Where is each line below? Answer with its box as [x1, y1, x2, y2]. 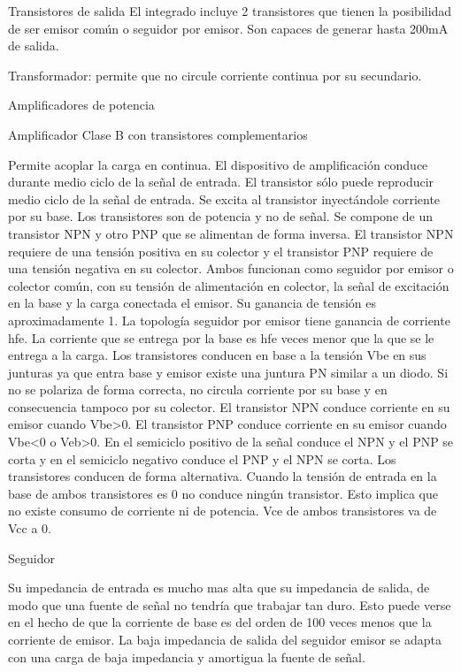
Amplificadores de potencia [8, 95, 155, 114]
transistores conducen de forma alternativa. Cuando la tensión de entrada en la [8, 467, 437, 485]
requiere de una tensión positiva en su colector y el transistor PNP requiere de [8, 241, 434, 260]
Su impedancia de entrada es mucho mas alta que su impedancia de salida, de [8, 578, 430, 597]
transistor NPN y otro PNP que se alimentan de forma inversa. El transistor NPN [8, 224, 454, 242]
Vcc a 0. [8, 519, 51, 538]
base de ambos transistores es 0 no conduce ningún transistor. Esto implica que [8, 484, 438, 502]
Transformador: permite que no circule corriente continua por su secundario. [8, 65, 422, 84]
